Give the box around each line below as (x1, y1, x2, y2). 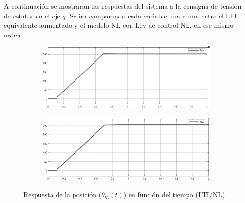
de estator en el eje (4, 10, 60, 20)
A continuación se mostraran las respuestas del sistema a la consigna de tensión (4, 1, 242, 11)
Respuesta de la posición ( (23, 189, 102, 199)
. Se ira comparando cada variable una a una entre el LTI (65, 10, 237, 20)
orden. (4, 29, 23, 39)
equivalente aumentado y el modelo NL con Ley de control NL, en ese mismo (4, 20, 234, 30)
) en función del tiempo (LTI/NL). (123, 189, 227, 199)
